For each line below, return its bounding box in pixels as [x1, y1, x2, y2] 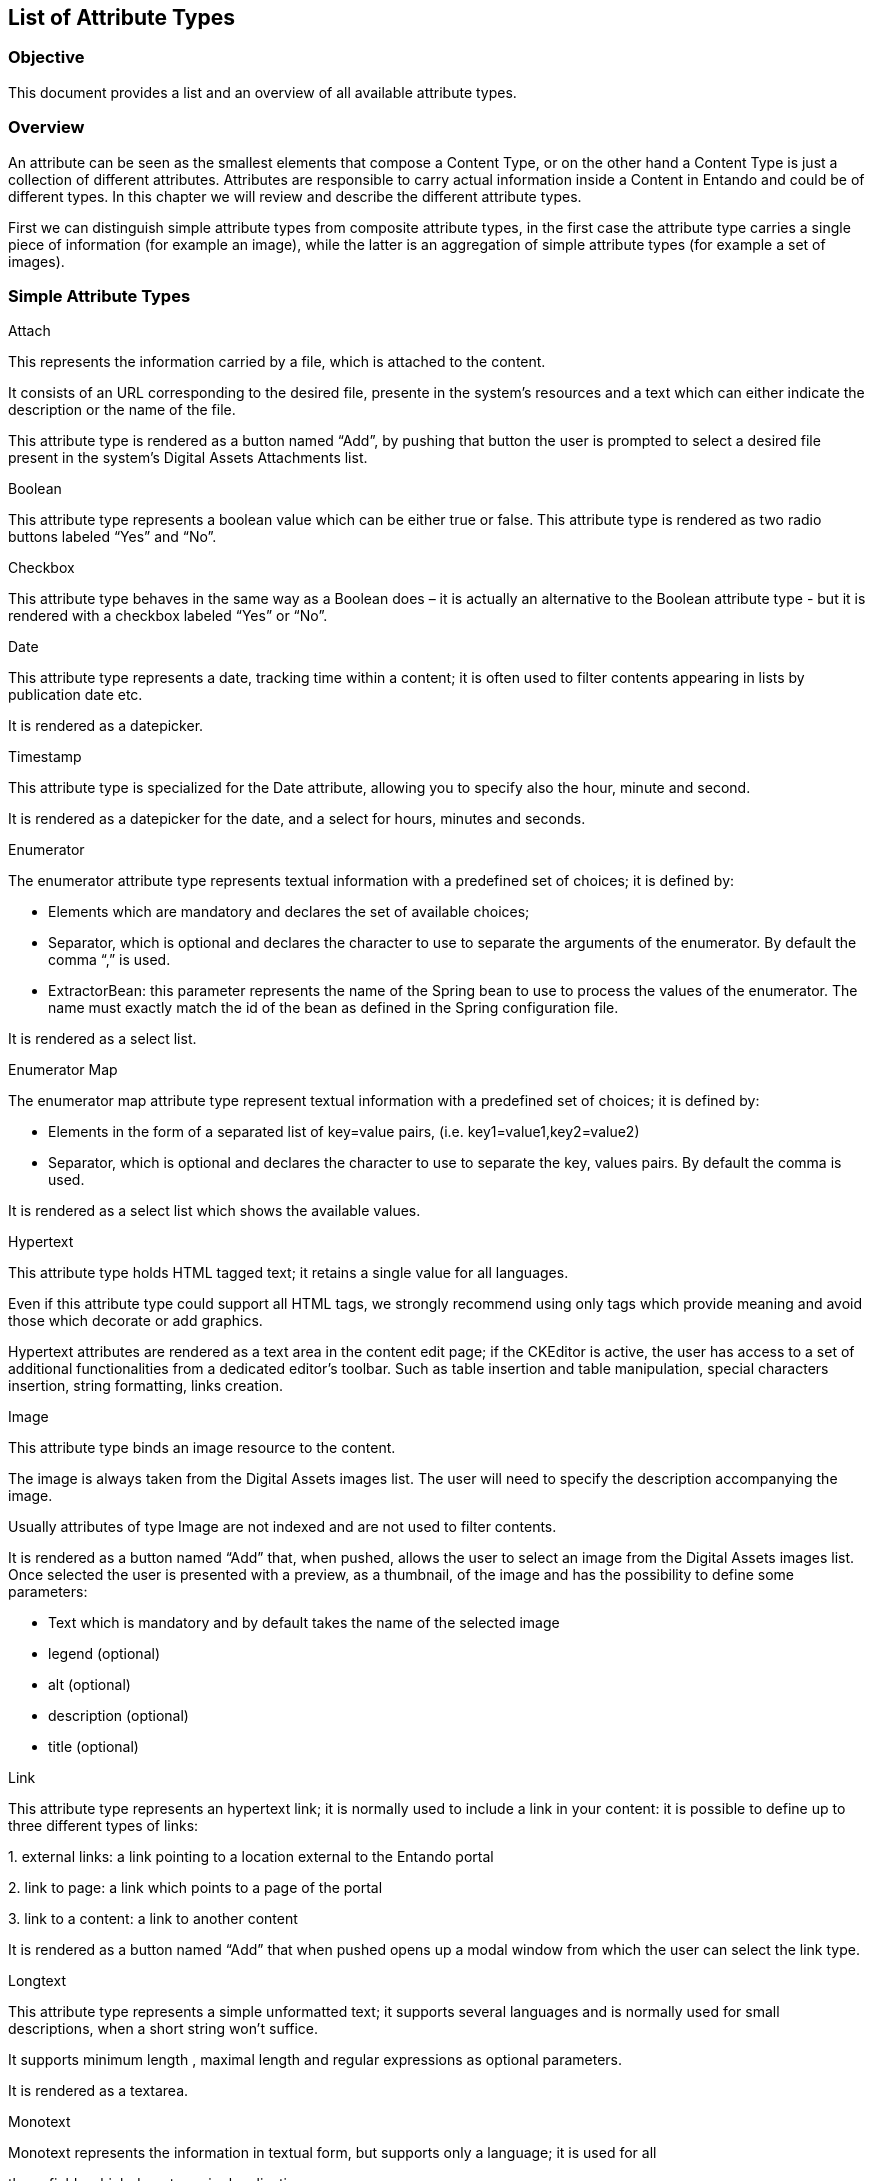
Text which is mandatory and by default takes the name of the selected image [48, 1614, 560, 1632]
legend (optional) [48, 1645, 160, 1663]
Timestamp [8, 748, 82, 766]
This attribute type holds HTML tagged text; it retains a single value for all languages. [8, 1264, 569, 1282]
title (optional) [48, 1738, 139, 1756]
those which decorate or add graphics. [8, 1312, 263, 1330]
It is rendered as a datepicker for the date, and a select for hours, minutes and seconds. [8, 810, 586, 828]
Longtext [8, 1972, 66, 1990]
